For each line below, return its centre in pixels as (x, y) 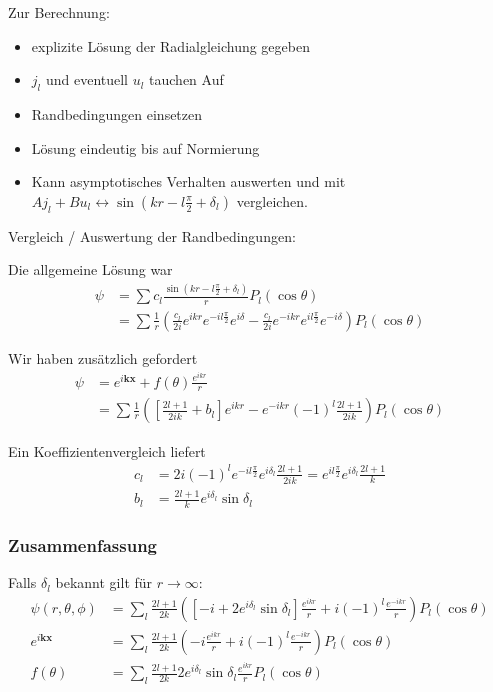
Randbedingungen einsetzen (117, 113)
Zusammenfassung (83, 545)
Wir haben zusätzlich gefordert (103, 357)
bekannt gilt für (104, 582)
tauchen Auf (186, 79)
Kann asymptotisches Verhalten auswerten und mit (188, 181)
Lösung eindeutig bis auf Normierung (145, 147)
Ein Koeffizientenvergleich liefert (107, 450)
